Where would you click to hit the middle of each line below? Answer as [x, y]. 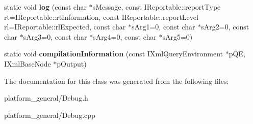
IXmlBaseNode [28, 63]
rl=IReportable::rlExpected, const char [65, 27]
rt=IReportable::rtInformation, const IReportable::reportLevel [101, 17]
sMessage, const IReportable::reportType [157, 7]
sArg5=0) [178, 36]
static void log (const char [45, 7]
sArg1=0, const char [163, 27]
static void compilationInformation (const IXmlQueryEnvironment [113, 54]
